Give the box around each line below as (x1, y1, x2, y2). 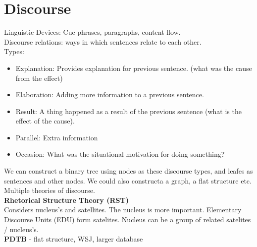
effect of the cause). (15, 116, 75, 126)
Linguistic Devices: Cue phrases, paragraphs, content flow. (4, 27, 181, 37)
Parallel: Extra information (15, 132, 98, 142)
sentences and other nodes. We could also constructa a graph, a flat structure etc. (4, 175, 252, 185)
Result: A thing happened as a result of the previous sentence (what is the (15, 106, 242, 116)
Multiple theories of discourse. (4, 185, 95, 195)
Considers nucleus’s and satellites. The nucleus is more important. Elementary (4, 204, 242, 215)
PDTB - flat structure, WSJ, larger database (4, 234, 143, 244)
